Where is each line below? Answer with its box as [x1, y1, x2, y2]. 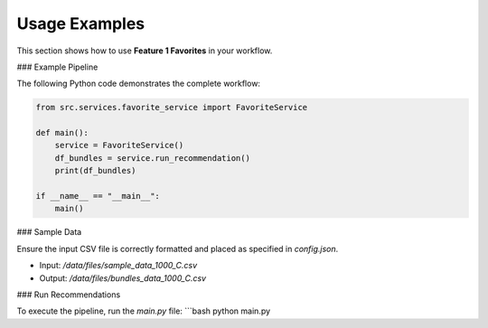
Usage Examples [16, 14, 145, 33]
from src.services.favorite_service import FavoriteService [35, 102, 308, 113]
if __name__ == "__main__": [35, 191, 160, 201]
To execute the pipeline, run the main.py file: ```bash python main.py [16, 305, 271, 316]
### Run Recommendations [16, 289, 121, 300]
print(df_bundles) [54, 165, 136, 176]
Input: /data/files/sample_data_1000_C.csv [39, 260, 198, 271]
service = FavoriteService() [54, 140, 184, 151]
